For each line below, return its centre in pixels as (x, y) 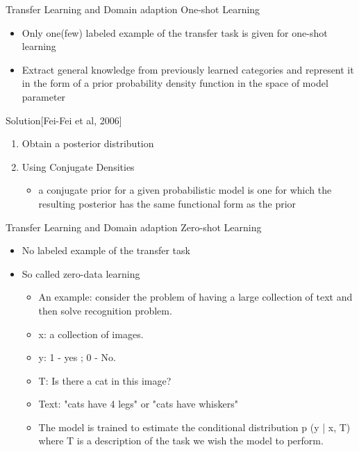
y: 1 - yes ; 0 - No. (77, 357)
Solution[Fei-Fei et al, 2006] (64, 120)
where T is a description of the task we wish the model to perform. (181, 441)
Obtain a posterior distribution (88, 143)
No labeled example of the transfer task (106, 250)
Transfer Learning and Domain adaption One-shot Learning (133, 9)
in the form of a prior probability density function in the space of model (175, 83)
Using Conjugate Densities (78, 166)
